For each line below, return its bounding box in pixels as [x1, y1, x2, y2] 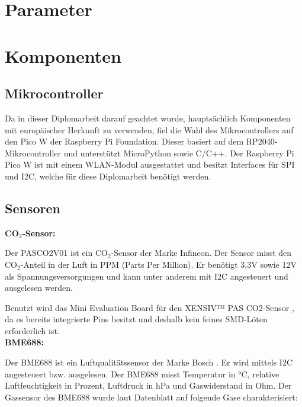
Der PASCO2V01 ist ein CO [5, 246, 108, 259]
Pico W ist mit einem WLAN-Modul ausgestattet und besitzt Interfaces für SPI [5, 158, 295, 171]
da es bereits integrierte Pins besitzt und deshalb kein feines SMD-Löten [5, 313, 268, 325]
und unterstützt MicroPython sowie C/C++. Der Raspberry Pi [63, 146, 294, 159]
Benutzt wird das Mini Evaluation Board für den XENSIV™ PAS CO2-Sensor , [5, 301, 294, 313]
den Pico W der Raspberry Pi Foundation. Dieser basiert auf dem [5, 135, 244, 148]
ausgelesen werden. [5, 281, 73, 294]
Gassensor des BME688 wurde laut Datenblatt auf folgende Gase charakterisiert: [5, 390, 298, 403]
